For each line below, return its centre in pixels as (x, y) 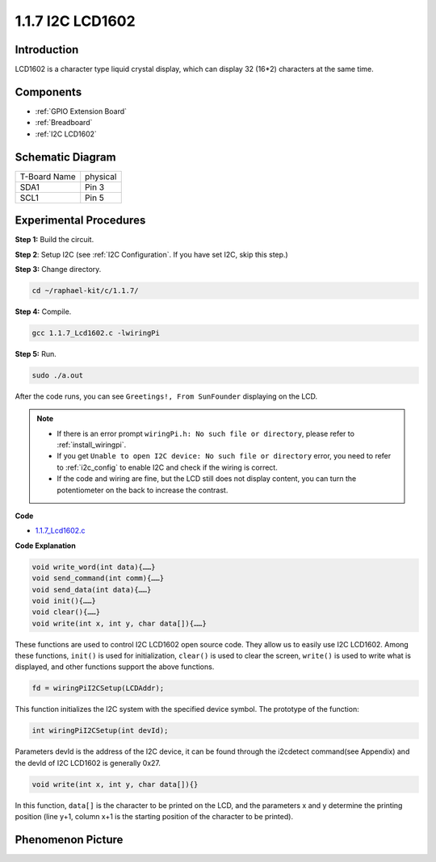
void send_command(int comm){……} (98, 578)
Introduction (47, 50)
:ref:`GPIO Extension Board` (81, 111)
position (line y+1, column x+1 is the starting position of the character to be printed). (154, 817)
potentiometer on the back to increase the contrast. (143, 490)
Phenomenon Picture (69, 839)
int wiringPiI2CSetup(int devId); (100, 731)
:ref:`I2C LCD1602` (66, 134)
